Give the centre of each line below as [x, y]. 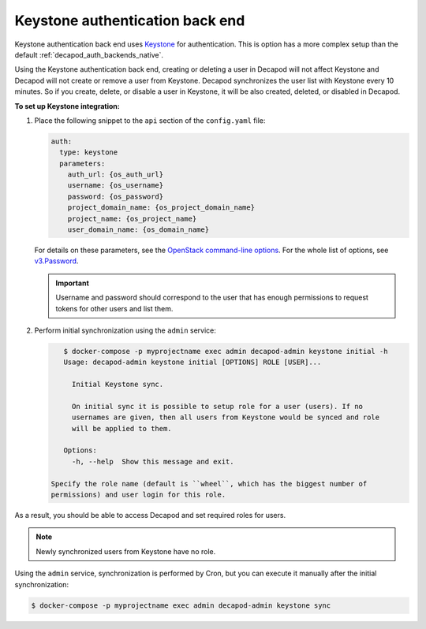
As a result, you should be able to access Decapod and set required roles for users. [150, 515]
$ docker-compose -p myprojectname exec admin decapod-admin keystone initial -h [226, 351]
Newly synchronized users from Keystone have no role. [126, 551]
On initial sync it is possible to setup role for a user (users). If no [217, 406]
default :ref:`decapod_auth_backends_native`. [89, 54]
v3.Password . [56, 261]
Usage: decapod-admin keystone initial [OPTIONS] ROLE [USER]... [192, 362]
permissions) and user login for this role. [138, 495]
